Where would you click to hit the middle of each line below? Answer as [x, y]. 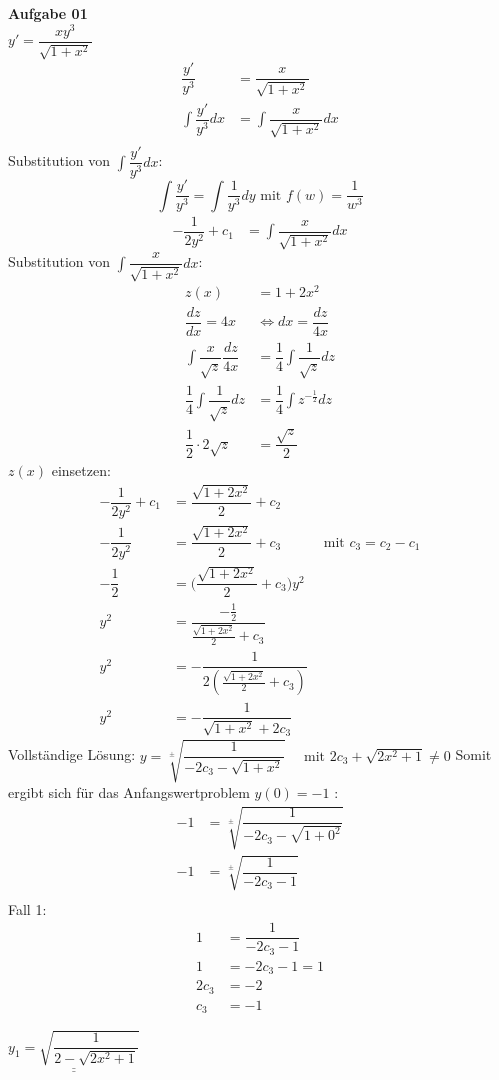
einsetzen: [81, 470]
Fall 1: [27, 908]
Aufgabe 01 [48, 13]
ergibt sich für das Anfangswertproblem [129, 791]
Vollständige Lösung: [72, 754]
